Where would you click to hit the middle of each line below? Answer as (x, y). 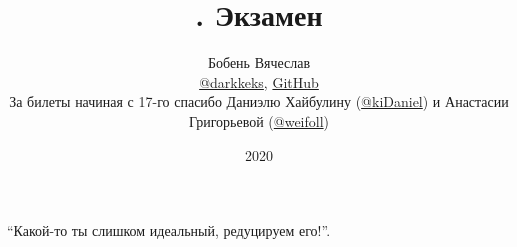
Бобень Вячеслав (259, 62)
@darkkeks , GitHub (259, 81)
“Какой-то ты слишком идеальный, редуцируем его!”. (169, 230)
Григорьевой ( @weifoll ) (259, 120)
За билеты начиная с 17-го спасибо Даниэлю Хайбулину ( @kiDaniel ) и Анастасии (259, 101)
